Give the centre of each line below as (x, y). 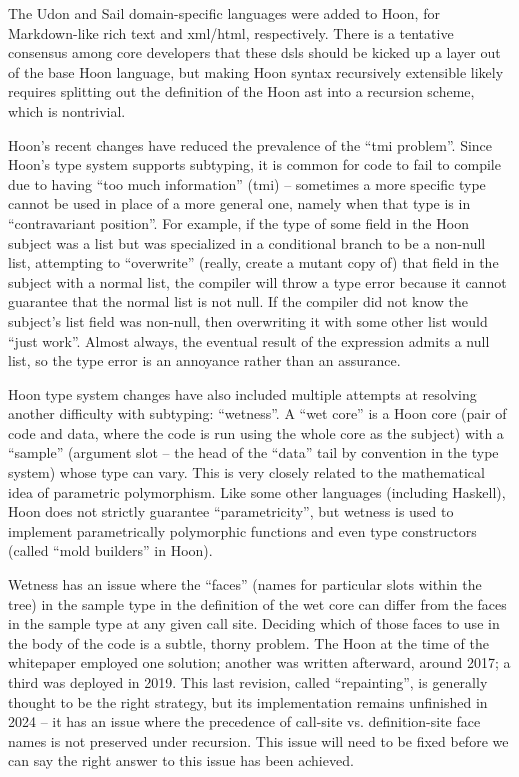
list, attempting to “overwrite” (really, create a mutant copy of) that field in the (253, 262)
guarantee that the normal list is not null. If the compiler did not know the (238, 301)
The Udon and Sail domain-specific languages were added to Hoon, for (224, 13)
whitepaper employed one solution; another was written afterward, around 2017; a (259, 662)
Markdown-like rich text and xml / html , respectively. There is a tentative (231, 32)
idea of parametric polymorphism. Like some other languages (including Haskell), (257, 491)
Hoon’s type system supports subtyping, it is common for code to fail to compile (254, 164)
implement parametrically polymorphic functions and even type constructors (242, 530)
